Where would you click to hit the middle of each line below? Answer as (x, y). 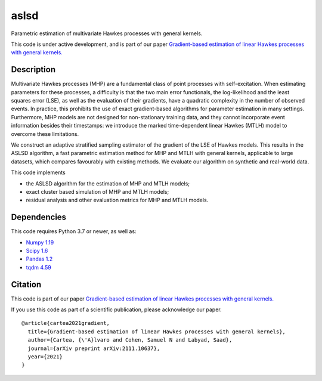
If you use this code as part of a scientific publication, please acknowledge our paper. (116, 309)
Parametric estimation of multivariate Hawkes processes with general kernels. (107, 33)
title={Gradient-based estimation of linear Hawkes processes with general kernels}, (157, 332)
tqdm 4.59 (39, 267)
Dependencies (39, 217)
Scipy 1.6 (37, 251)
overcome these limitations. (45, 134)
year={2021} (45, 357)
